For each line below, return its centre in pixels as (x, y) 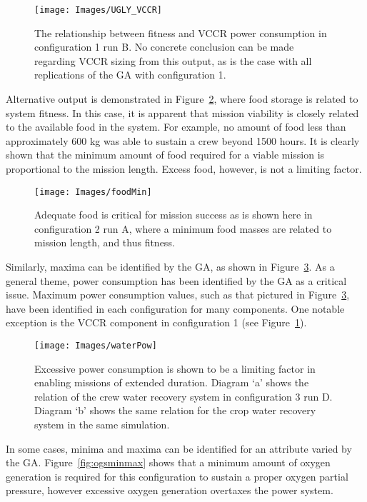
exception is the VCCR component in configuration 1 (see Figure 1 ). (156, 322)
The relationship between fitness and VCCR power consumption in (181, 32)
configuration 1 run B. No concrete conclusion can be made (164, 47)
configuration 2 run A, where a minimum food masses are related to (183, 228)
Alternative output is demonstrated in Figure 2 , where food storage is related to (182, 99)
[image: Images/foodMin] (93, 192)
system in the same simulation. (102, 425)
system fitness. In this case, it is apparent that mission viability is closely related (182, 112)
